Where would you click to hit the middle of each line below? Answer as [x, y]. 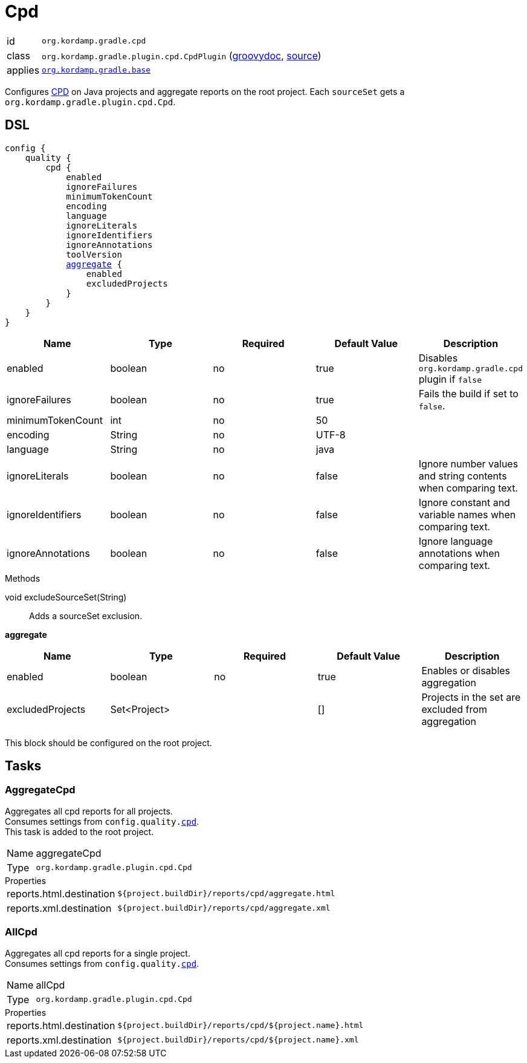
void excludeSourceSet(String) [66, 597]
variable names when [467, 514]
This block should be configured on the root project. [108, 743]
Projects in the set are [471, 697]
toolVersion [94, 254]
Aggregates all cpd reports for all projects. [89, 811]
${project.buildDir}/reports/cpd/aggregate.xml [224, 908]
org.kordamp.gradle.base [96, 70]
